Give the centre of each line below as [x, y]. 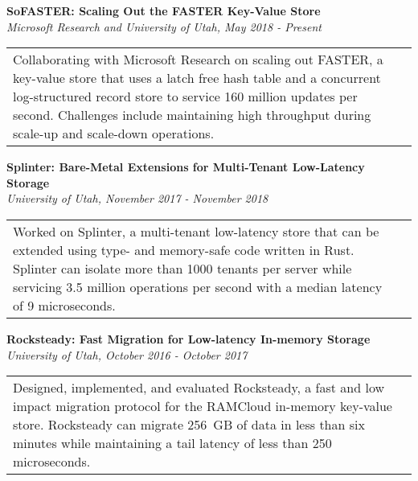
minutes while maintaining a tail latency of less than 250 [172, 443]
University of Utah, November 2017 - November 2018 [137, 198]
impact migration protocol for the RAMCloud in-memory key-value [203, 406]
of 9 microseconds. [64, 305]
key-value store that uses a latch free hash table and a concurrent [197, 78]
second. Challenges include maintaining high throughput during [192, 115]
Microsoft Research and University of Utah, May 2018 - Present [164, 26]
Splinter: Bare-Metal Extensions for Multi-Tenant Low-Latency [186, 167]
